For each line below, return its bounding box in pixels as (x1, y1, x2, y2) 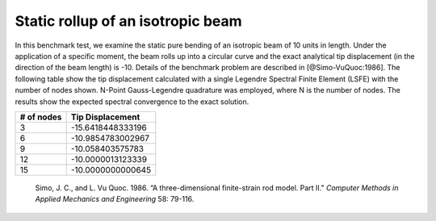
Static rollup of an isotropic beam (15, 12, 242, 30)
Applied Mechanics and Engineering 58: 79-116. (35, 194, 195, 204)
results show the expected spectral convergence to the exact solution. (15, 97, 249, 106)
